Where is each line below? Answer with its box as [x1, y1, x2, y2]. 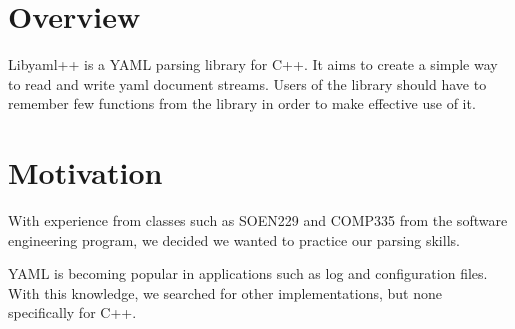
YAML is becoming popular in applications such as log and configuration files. [8, 263, 488, 284]
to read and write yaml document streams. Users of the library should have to [8, 73, 487, 94]
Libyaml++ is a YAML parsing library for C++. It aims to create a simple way [8, 54, 498, 75]
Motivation [8, 152, 163, 193]
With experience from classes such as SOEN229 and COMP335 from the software [8, 210, 508, 231]
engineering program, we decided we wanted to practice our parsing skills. [8, 229, 460, 250]
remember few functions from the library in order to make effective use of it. [8, 93, 476, 114]
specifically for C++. [8, 302, 137, 323]
